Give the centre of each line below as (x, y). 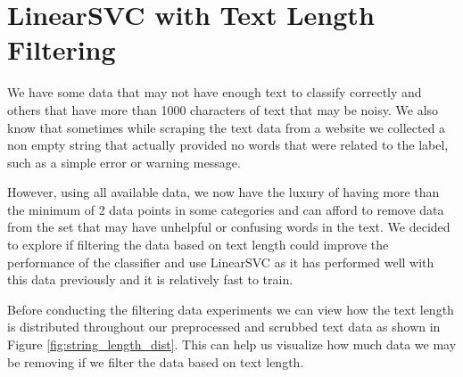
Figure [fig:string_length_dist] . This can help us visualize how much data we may (232, 344)
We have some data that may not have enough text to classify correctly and (215, 92)
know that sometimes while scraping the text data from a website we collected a (227, 127)
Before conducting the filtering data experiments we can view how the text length (231, 309)
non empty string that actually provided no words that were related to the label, (228, 145)
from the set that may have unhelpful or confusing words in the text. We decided (229, 227)
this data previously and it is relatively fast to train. (150, 279)
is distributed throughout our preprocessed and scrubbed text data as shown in (224, 327)
